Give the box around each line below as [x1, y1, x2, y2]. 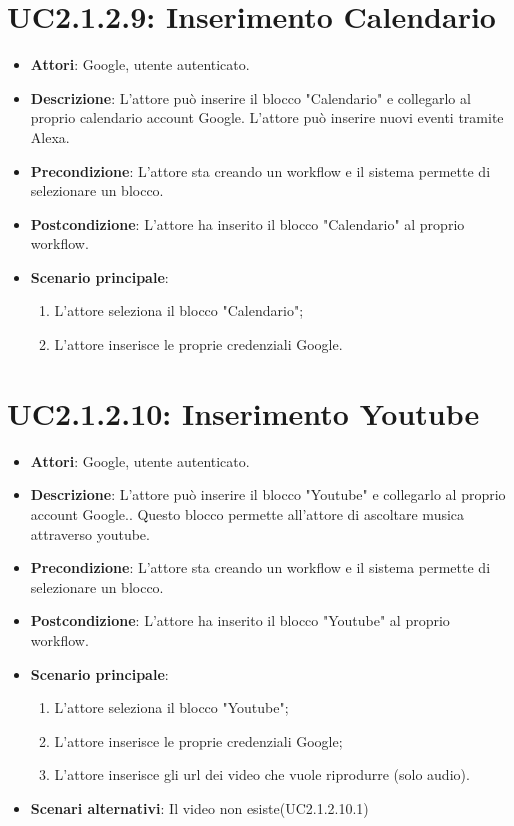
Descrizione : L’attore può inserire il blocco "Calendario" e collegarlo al [30, 87, 471, 108]
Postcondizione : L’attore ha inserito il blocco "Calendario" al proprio [30, 213, 465, 234]
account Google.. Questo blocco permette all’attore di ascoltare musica [30, 503, 465, 524]
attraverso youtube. [30, 523, 150, 544]
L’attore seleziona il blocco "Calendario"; [54, 300, 304, 321]
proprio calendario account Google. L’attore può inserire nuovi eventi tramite [30, 107, 504, 128]
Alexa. [30, 126, 70, 147]
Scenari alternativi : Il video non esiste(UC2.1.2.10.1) [30, 797, 369, 818]
